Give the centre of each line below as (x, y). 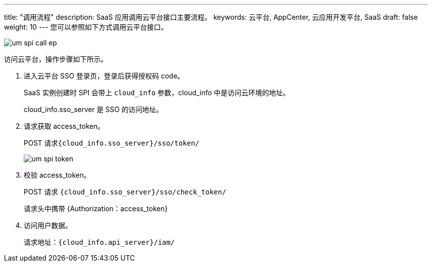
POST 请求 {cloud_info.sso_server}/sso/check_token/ (125, 192)
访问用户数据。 (48, 225)
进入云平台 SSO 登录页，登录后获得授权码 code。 (104, 76)
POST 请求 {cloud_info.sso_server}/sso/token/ (112, 143)
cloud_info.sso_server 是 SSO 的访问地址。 (93, 109)
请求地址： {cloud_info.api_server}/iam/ (99, 242)
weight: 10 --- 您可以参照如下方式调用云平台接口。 (86, 27)
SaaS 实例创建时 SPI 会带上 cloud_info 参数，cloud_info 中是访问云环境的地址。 (157, 93)
